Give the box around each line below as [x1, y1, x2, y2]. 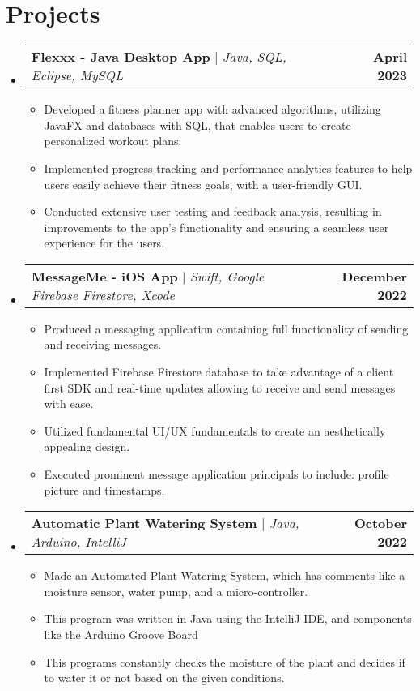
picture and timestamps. [44, 481, 165, 498]
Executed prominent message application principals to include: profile [44, 466, 389, 483]
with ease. [44, 395, 94, 412]
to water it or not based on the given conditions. [44, 669, 285, 686]
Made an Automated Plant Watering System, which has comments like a [44, 567, 405, 584]
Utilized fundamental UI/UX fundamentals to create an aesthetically [44, 422, 386, 439]
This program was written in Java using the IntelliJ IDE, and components [44, 610, 412, 627]
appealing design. [44, 438, 130, 455]
